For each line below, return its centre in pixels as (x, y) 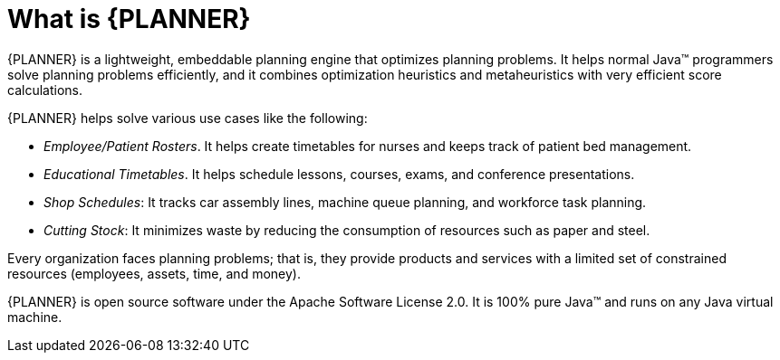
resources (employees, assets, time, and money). (154, 273)
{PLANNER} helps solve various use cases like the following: (188, 118)
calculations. (45, 90)
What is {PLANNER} (129, 19)
